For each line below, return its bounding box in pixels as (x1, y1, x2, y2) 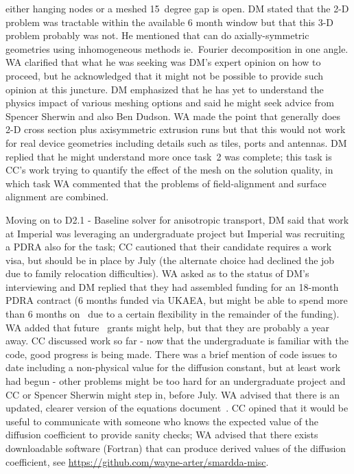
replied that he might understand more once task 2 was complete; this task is (5, 149, 332, 163)
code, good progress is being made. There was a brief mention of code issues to (5, 346, 338, 361)
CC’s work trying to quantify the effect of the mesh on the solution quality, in (5, 163, 333, 177)
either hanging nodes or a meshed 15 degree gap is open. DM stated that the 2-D (5, 1, 349, 15)
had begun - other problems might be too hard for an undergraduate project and (5, 374, 346, 388)
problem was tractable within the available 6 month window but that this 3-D (5, 14, 333, 29)
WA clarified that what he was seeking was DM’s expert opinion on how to (5, 55, 321, 69)
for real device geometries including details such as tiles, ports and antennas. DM (5, 135, 347, 150)
